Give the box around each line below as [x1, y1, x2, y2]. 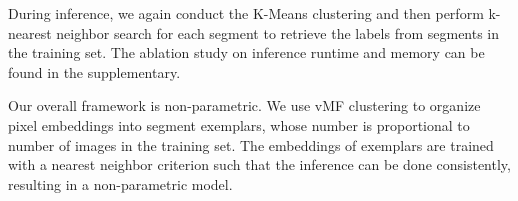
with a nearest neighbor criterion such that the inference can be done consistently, [8, 154, 511, 175]
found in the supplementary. [8, 61, 181, 82]
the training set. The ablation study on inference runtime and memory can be [8, 42, 485, 63]
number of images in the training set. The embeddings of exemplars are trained [8, 134, 494, 155]
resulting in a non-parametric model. [8, 173, 233, 194]
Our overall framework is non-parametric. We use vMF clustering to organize [8, 95, 481, 116]
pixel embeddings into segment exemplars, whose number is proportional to [8, 114, 470, 135]
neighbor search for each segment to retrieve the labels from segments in [56, 22, 500, 43]
